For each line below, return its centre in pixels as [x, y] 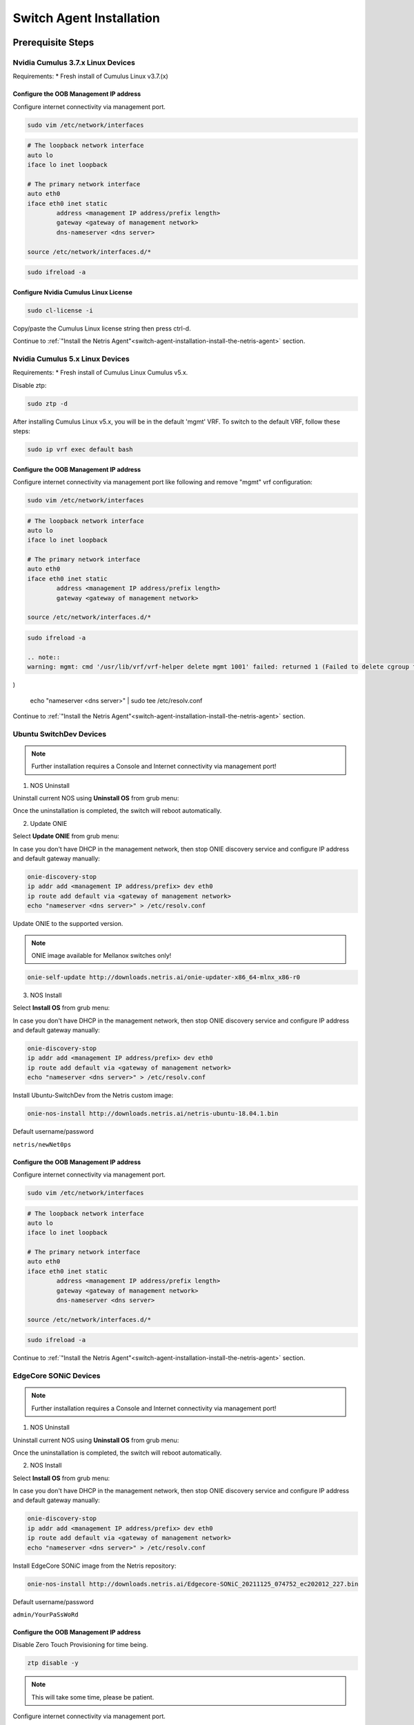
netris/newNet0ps [42, 1144]
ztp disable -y [53, 1663]
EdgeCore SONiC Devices [57, 1376]
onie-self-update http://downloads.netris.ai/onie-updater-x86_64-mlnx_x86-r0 [164, 977]
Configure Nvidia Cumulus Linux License [72, 292]
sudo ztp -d [48, 403]
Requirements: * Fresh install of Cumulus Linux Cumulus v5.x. [100, 373]
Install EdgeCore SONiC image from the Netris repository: [95, 1566]
